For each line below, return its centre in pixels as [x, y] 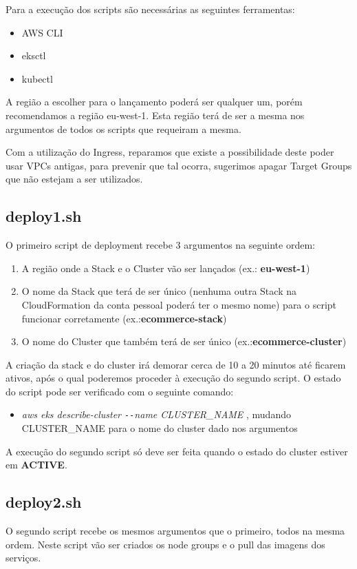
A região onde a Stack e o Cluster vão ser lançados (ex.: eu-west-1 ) [166, 268]
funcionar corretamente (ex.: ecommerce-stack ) [124, 318]
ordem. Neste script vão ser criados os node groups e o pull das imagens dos [165, 544]
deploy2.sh [44, 502]
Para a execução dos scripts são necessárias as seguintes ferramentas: [150, 9]
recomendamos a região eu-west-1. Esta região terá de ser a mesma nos [155, 115]
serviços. [23, 558]
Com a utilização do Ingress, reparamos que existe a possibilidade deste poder [170, 152]
